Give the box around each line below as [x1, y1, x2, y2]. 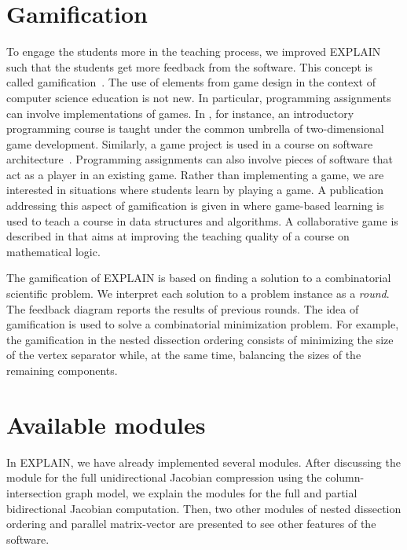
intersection [6, 484, 62, 500]
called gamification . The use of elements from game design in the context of [6, 74, 376, 90]
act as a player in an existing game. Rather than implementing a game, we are [6, 166, 384, 182]
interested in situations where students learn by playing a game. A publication [6, 181, 384, 198]
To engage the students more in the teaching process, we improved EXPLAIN [6, 43, 381, 60]
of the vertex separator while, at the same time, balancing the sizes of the [6, 346, 361, 363]
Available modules [6, 408, 206, 440]
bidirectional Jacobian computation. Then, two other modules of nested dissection [6, 500, 401, 516]
